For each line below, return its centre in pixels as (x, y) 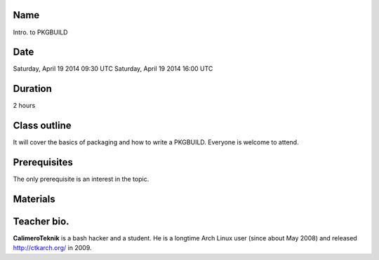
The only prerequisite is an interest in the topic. (81, 179)
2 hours (24, 106)
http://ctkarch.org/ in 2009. (52, 248)
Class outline (42, 126)
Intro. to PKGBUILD (40, 32)
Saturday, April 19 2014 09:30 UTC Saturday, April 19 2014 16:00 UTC (113, 69)
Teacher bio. (41, 221)
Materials (34, 199)
